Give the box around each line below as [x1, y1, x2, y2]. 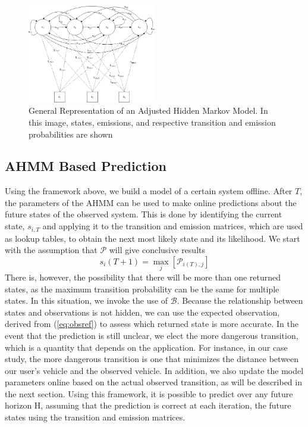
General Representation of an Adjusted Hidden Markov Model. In [29, 104, 268, 117]
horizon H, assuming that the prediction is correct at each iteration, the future [5, 399, 291, 412]
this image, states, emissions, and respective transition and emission [29, 116, 276, 128]
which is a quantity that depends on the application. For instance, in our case [5, 341, 288, 353]
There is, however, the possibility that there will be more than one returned [5, 270, 281, 283]
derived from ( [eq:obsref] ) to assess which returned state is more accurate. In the [5, 317, 298, 330]
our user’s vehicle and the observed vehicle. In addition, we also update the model [5, 364, 304, 376]
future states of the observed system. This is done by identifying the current [5, 208, 282, 220]
